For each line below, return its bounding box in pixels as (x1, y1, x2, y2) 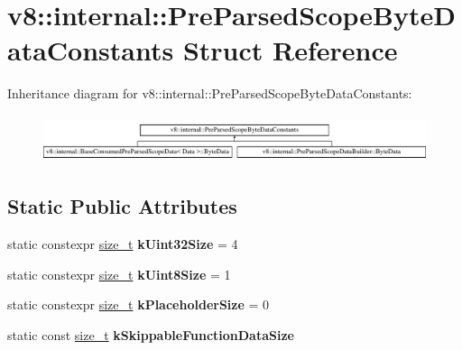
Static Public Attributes (7, 192, 237, 220)
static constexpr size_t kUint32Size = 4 (7, 235, 238, 253)
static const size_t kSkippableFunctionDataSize (7, 325, 294, 344)
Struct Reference (182, 32, 398, 69)
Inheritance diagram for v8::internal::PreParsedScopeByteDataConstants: (7, 84, 412, 103)
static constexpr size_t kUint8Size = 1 (7, 264, 231, 283)
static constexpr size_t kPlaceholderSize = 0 (7, 295, 270, 314)
